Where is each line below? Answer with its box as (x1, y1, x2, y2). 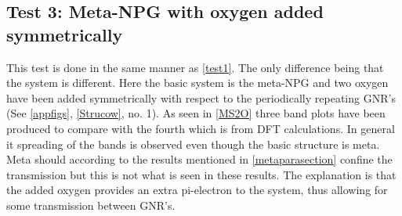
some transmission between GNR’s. (6, 196, 176, 213)
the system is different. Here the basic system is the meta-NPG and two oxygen (6, 74, 389, 91)
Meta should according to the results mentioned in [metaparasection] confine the (6, 151, 393, 167)
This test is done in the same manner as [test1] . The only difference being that (6, 59, 384, 75)
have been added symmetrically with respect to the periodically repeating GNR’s (6, 89, 396, 106)
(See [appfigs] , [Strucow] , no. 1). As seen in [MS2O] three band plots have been (6, 105, 386, 121)
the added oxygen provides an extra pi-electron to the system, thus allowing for (6, 182, 388, 198)
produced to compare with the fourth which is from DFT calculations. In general (6, 120, 395, 136)
